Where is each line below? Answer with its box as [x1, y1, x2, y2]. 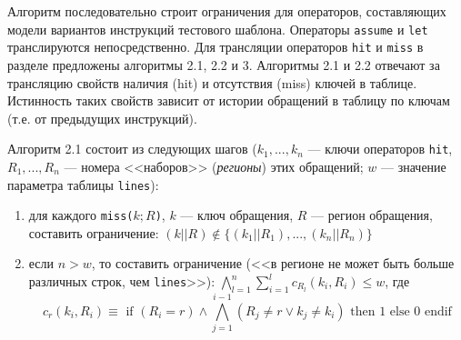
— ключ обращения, [180, 205, 294, 225]
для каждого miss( [28, 205, 134, 225]
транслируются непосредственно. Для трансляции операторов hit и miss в [7, 37, 424, 56]
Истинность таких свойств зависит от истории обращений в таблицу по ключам [7, 91, 450, 110]
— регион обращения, [311, 205, 433, 225]
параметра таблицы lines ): [7, 175, 159, 194]
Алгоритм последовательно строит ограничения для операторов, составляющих [7, 2, 446, 20]
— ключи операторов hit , [307, 139, 453, 158]
